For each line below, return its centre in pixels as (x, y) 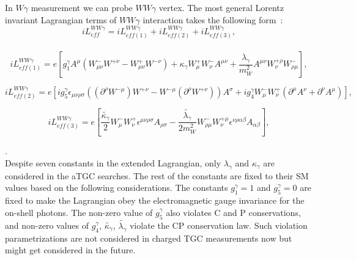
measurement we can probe (82, 7)
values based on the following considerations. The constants (117, 188)
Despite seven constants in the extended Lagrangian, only (113, 162)
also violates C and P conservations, (233, 212)
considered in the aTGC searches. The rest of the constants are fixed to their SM (157, 175)
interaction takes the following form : (213, 19)
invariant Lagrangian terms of (61, 19)
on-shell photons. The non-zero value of (79, 212)
